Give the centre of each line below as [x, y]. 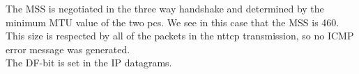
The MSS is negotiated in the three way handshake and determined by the [165, 8]
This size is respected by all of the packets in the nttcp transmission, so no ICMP [180, 36]
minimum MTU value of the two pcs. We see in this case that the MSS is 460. [173, 22]
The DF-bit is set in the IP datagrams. [89, 63]
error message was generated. [68, 49]
